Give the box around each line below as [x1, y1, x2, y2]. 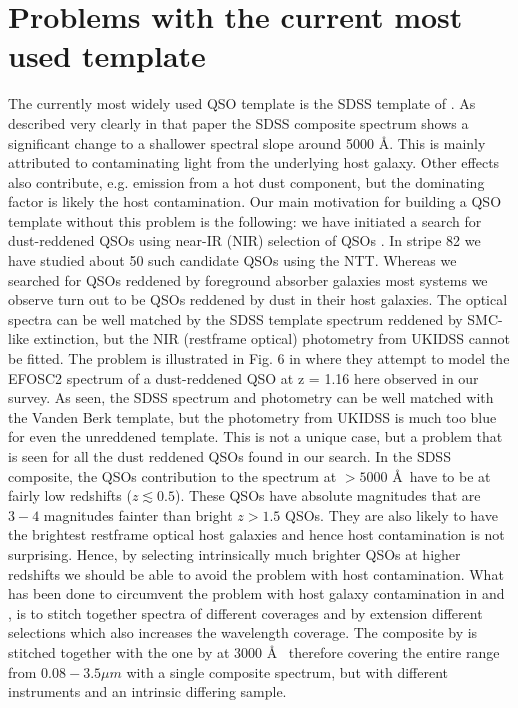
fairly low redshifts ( [8, 485, 132, 506]
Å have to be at [392, 465, 491, 486]
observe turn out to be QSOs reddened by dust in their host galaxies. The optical [8, 289, 508, 310]
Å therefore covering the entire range [266, 641, 500, 662]
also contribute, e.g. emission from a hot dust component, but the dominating [8, 171, 485, 192]
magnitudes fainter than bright [43, 504, 233, 525]
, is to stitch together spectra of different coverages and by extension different [8, 602, 483, 623]
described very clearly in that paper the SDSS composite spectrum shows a [8, 112, 469, 133]
